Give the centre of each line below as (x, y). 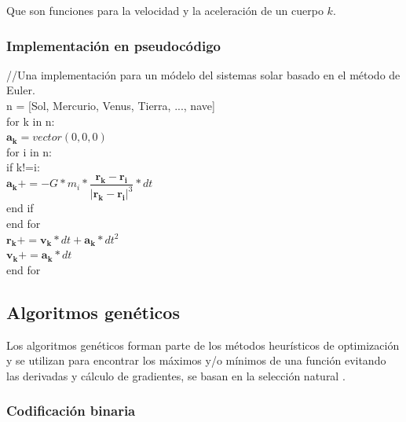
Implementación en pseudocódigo (113, 45)
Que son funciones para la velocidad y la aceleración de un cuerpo (165, 10)
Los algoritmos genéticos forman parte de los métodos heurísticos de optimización (203, 345)
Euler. (21, 90)
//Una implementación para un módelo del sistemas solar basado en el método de (203, 74)
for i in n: (29, 151)
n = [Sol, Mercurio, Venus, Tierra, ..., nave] (111, 105)
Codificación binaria (71, 411)
